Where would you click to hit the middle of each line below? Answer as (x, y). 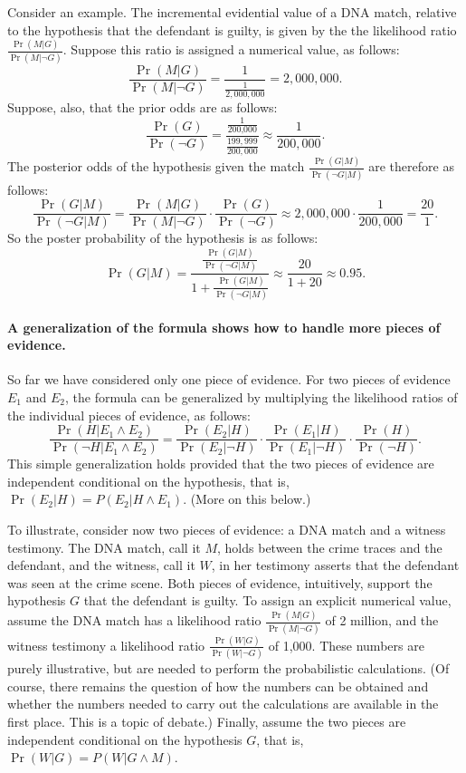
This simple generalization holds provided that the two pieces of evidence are (221, 464)
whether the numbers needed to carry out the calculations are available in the (223, 704)
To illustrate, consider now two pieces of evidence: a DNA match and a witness (227, 530)
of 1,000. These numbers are (346, 645)
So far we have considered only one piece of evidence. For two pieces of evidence (229, 379)
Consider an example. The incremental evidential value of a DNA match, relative (232, 12)
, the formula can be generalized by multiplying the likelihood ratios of (261, 397)
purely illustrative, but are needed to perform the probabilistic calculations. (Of (228, 668)
